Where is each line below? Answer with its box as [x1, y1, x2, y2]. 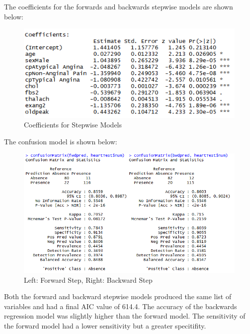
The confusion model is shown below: [4, 136, 117, 146]
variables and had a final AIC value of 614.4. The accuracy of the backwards [4, 301, 237, 311]
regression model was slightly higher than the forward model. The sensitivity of [4, 311, 246, 321]
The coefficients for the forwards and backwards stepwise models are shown [4, 1, 233, 11]
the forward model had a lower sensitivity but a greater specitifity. [4, 320, 206, 331]
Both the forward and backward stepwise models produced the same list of [4, 291, 232, 302]
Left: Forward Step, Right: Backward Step [24, 274, 153, 285]
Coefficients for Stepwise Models [24, 119, 122, 130]
